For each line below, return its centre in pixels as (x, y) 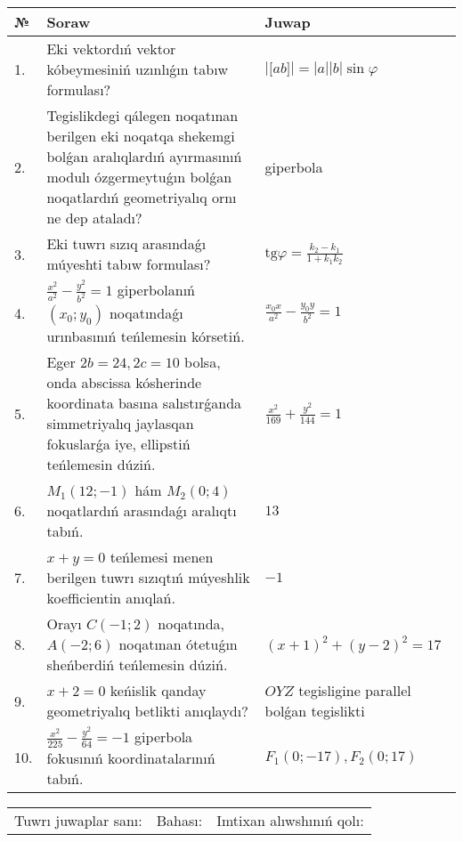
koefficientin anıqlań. (111, 598)
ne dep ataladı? (94, 218)
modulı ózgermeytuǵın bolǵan (139, 177)
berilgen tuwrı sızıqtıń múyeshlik (148, 578)
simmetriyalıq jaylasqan (120, 424)
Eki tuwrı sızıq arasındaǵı (126, 243)
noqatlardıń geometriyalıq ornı (142, 197)
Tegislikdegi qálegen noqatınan (142, 115)
